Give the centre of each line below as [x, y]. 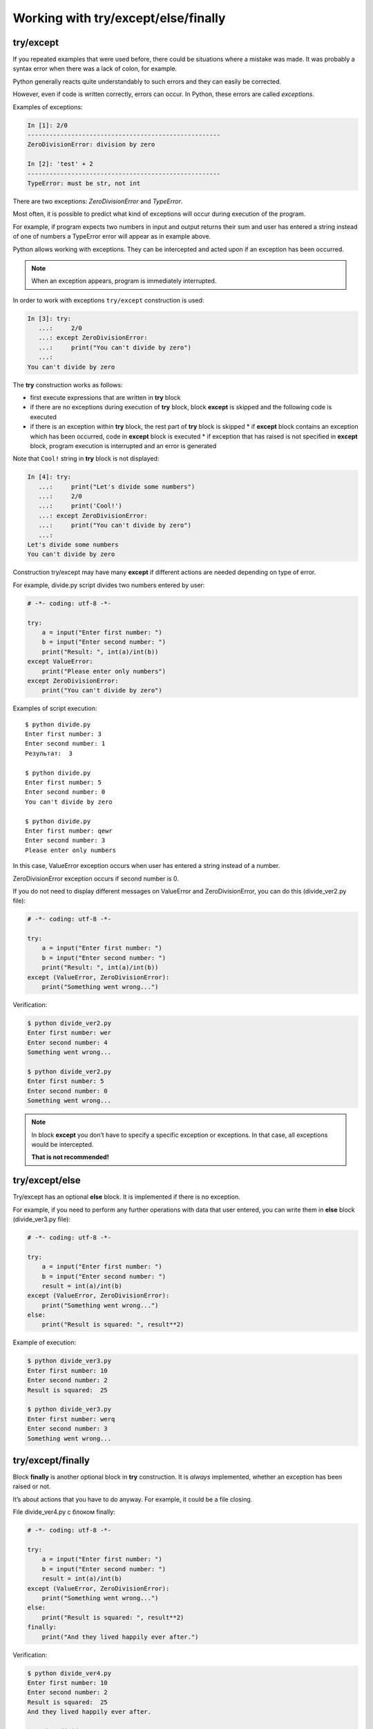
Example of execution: [45, 1342]
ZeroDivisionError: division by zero [91, 145]
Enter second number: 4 [68, 1042]
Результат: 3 [49, 753]
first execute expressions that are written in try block [105, 397]
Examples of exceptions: [48, 107]
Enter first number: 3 [64, 734]
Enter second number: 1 [65, 744]
